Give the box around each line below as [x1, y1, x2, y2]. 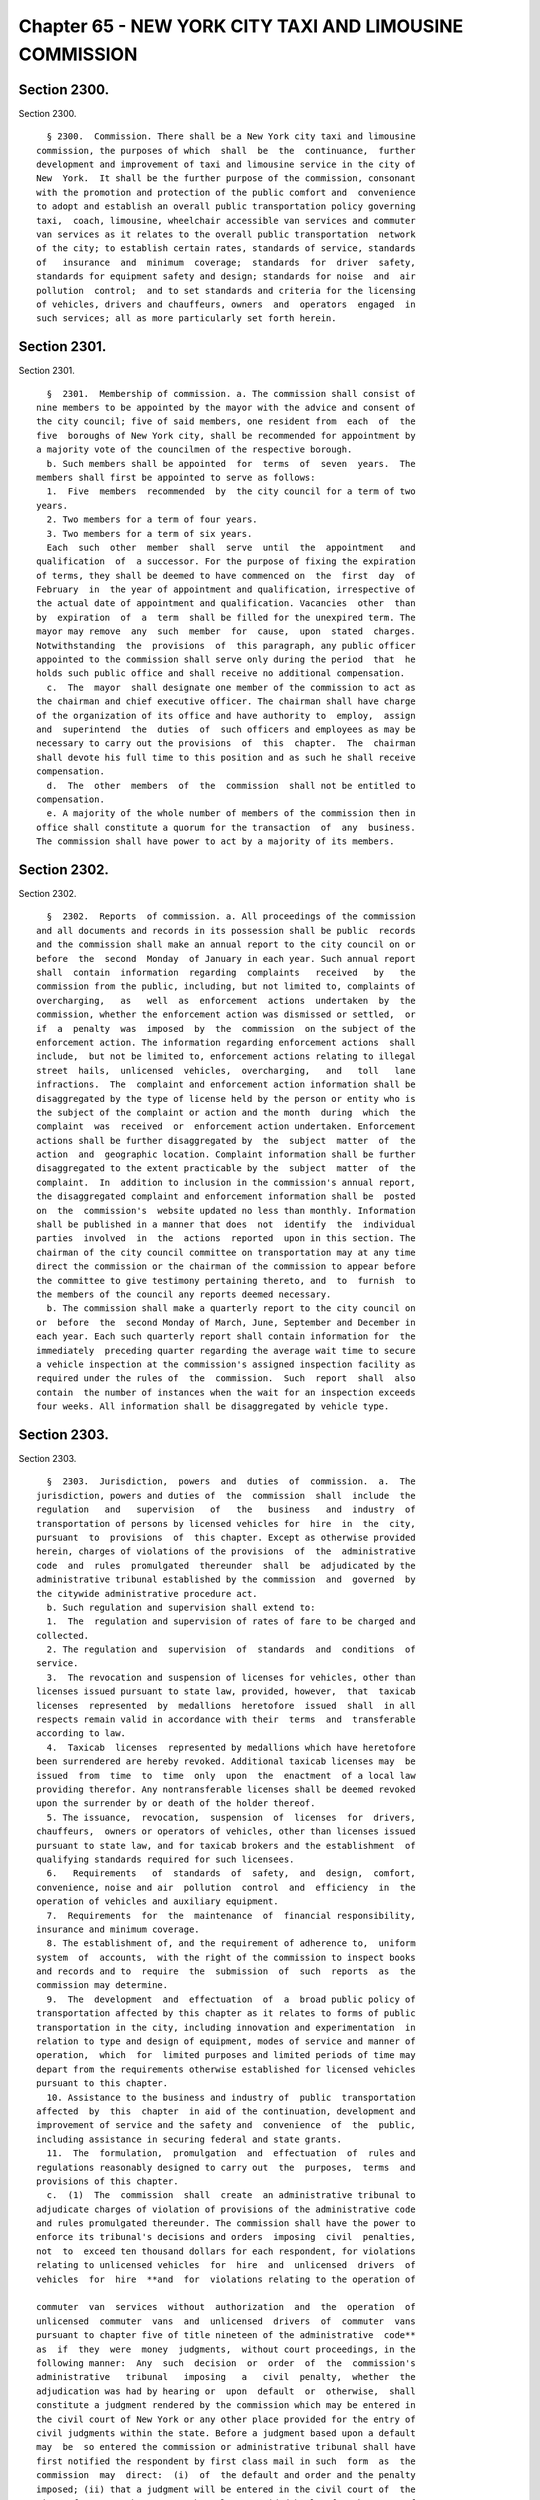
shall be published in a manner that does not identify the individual [36, 1219, 416, 1230]
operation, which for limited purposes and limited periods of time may [36, 2050, 416, 2061]
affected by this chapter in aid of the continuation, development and [36, 2105, 416, 2117]
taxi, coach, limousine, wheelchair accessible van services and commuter [36, 215, 416, 226]
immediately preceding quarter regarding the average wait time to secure [36, 1345, 416, 1356]
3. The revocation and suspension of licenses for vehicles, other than [46, 1671, 416, 1683]
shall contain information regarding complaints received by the [36, 966, 416, 978]
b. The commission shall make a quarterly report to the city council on [46, 1303, 416, 1314]
